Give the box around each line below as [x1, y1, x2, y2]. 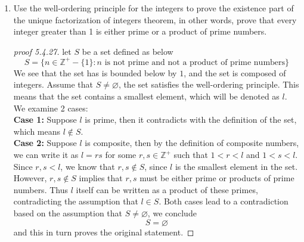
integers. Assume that [13, 78, 94, 91]
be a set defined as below [82, 45, 173, 57]
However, [13, 172, 47, 184]
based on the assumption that [13, 207, 123, 219]
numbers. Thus [13, 183, 68, 196]
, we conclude [147, 207, 197, 219]
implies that [79, 172, 123, 184]
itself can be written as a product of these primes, [76, 183, 258, 196]
